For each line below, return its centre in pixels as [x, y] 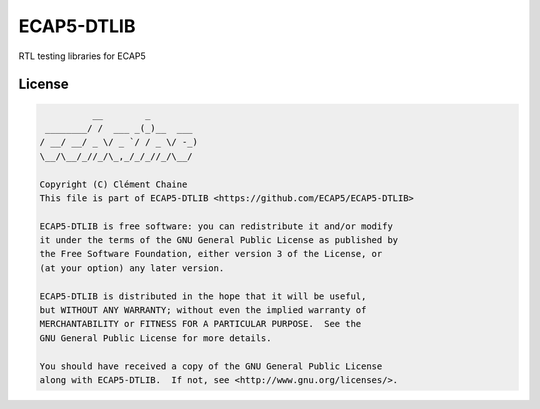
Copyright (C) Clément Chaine [113, 184]
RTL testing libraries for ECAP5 [82, 56]
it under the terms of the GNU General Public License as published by [219, 240]
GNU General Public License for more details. [155, 338]
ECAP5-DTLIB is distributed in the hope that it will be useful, [203, 296]
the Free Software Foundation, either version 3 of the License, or [211, 254]
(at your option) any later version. [132, 268]
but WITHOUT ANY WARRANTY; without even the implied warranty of [203, 310]
